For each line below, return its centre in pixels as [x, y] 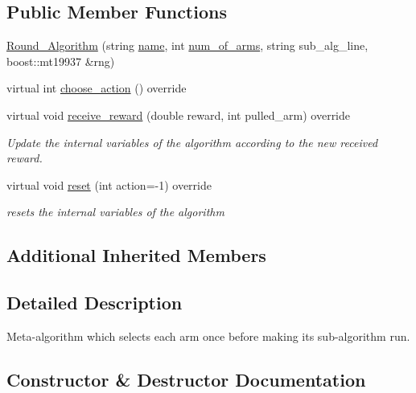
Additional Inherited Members [136, 255]
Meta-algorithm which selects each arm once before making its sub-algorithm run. [208, 336]
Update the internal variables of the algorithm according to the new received [192, 142]
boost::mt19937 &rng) [61, 61]
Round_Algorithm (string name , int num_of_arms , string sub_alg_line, [187, 45]
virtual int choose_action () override [97, 88]
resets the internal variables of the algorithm [115, 212]
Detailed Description [95, 303]
